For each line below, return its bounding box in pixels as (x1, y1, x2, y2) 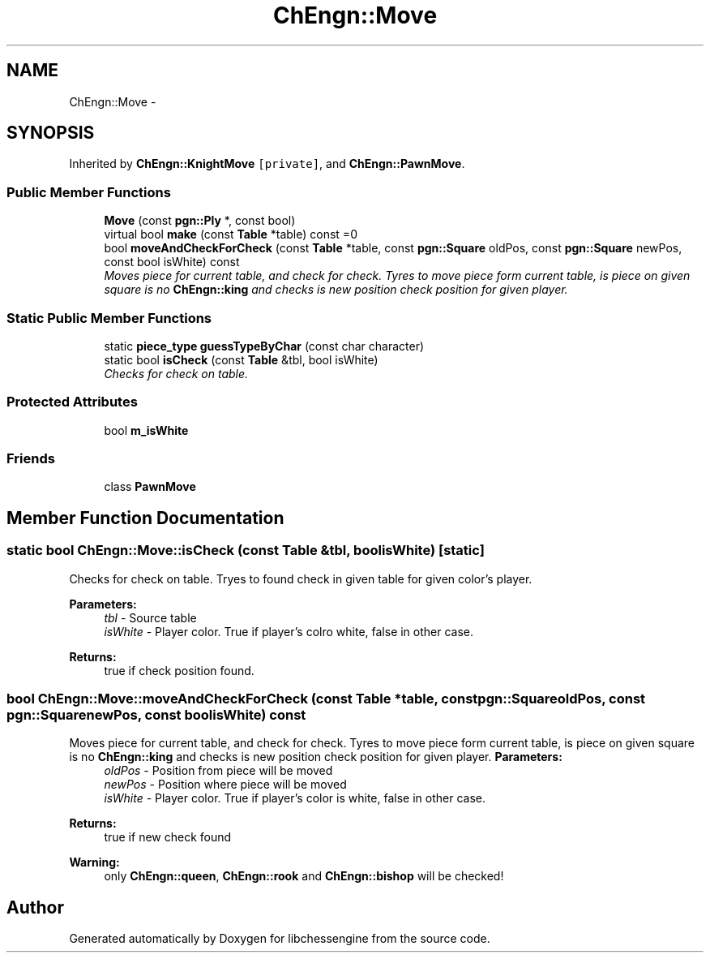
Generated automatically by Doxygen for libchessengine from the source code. (69, 931, 490, 946)
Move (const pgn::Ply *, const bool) (104, 213, 296, 228)
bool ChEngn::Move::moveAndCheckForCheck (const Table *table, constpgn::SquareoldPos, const (6, 690, 646, 707)
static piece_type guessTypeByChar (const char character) (104, 338, 425, 353)
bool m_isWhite (104, 423, 189, 437)
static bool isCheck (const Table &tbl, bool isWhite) (104, 352, 379, 367)
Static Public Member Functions (6, 309, 212, 326)
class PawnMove (104, 479, 196, 494)
